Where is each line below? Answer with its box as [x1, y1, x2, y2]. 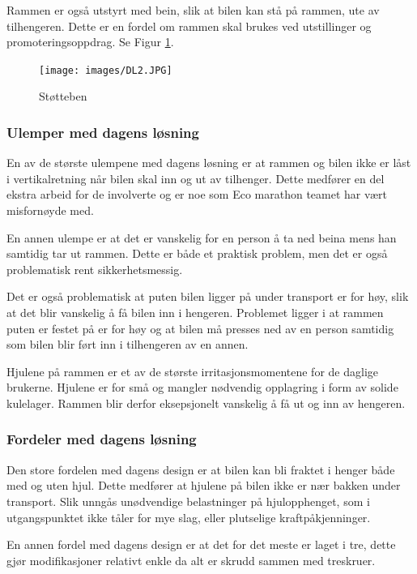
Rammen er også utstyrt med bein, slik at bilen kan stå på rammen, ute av [6, 2, 380, 18]
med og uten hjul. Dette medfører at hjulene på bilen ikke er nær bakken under [6, 477, 401, 494]
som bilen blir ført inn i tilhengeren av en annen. [6, 336, 249, 353]
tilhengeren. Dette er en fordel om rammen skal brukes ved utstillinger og [6, 17, 372, 34]
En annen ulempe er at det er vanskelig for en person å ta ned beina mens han [6, 229, 397, 246]
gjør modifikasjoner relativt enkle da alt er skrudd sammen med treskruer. [6, 551, 376, 568]
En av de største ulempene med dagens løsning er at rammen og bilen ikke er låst [6, 154, 411, 171]
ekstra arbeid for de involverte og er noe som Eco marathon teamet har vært [6, 186, 388, 203]
